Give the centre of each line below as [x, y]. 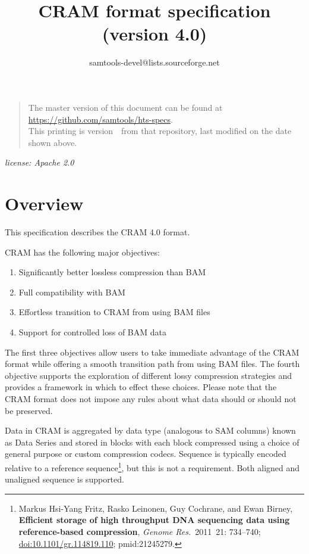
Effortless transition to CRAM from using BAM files [114, 312]
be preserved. [29, 410]
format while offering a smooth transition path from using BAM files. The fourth [152, 364]
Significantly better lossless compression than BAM [112, 272]
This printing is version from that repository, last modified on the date [160, 131]
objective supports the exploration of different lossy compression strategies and [149, 375]
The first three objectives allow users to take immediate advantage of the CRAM [152, 352]
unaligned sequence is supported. [64, 479]
